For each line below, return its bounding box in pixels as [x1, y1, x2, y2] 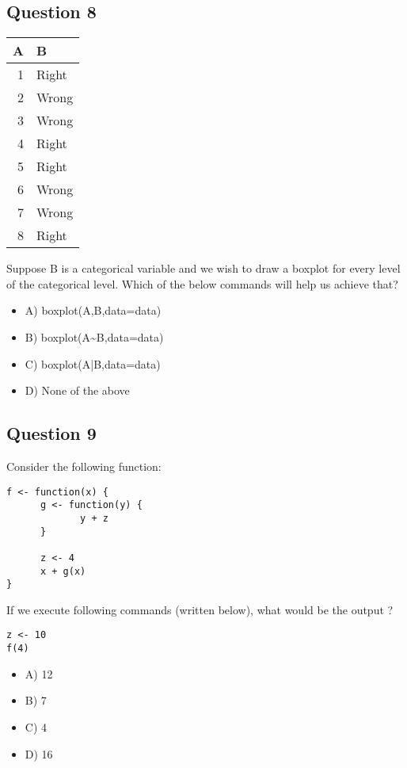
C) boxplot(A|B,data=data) [25, 355, 161, 372]
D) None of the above [25, 382, 130, 399]
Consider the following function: [6, 457, 162, 474]
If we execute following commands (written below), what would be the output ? [6, 601, 394, 617]
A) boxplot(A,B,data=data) [25, 302, 162, 319]
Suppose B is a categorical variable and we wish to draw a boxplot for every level [6, 260, 401, 277]
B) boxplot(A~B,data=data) [25, 328, 164, 345]
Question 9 [6, 421, 97, 445]
